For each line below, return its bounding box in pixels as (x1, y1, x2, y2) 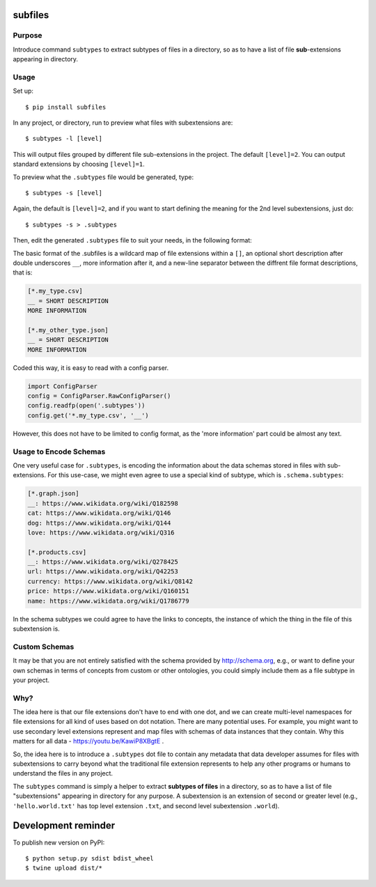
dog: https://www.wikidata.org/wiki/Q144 (27, 519, 171, 527)
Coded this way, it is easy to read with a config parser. (13, 363, 169, 372)
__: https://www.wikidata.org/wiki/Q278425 (27, 558, 179, 566)
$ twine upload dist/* (25, 864, 103, 872)
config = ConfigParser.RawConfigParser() (27, 392, 171, 400)
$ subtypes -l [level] (25, 134, 103, 143)
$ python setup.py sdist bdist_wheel (25, 854, 155, 862)
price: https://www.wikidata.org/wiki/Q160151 (27, 587, 189, 595)
